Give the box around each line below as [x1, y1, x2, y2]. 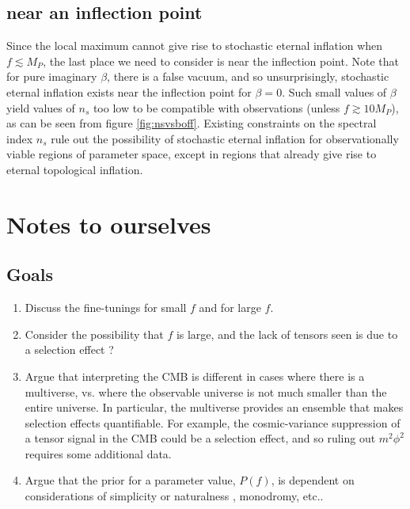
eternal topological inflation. [6, 161, 143, 177]
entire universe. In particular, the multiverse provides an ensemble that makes [25, 399, 404, 416]
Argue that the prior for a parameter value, [25, 472, 236, 488]
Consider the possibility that [25, 325, 164, 342]
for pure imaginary [6, 68, 97, 85]
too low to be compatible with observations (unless [93, 99, 340, 116]
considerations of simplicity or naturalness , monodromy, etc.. [25, 488, 324, 504]
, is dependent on [271, 472, 355, 488]
